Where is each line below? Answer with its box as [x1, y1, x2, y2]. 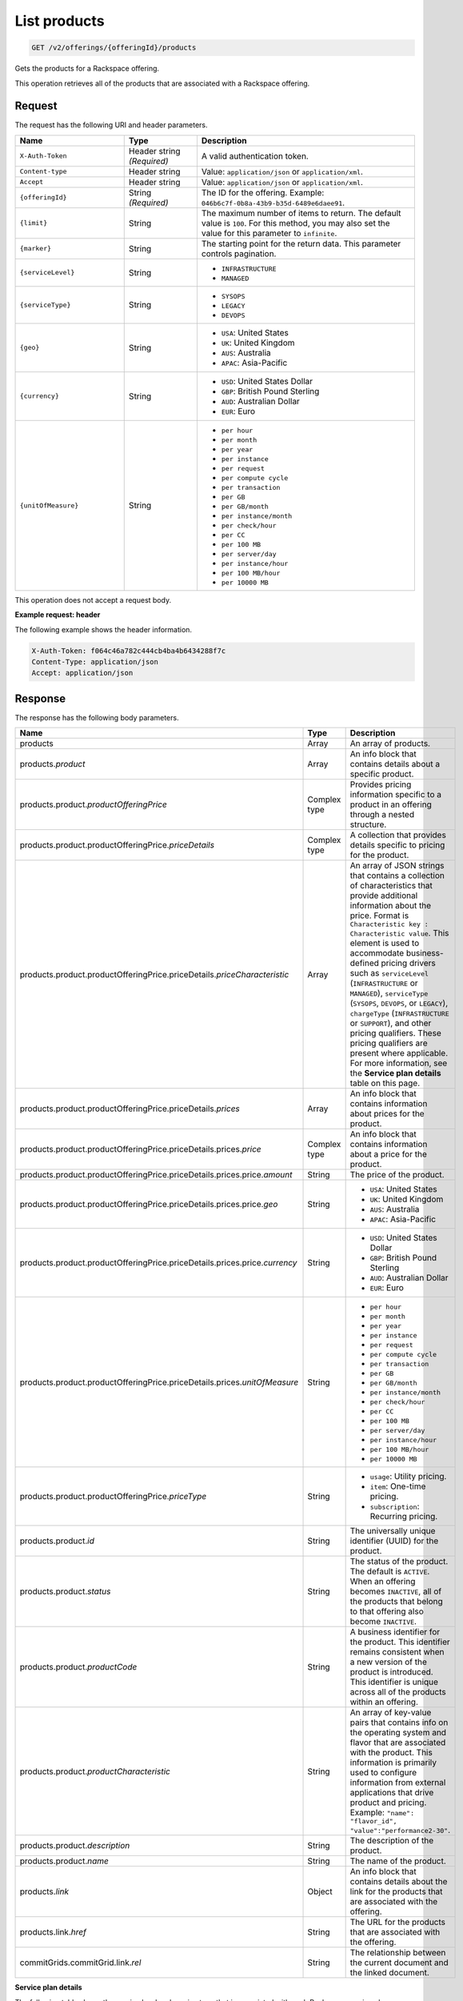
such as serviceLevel [349, 968, 429, 979]
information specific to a [349, 789, 441, 800]
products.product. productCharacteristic [19, 1766, 171, 1777]
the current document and [349, 1957, 449, 1968]
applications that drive [349, 1787, 434, 1798]
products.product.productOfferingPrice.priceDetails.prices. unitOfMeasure [19, 1377, 299, 1388]
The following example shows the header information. [14, 624, 192, 634]
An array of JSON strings [349, 860, 445, 872]
